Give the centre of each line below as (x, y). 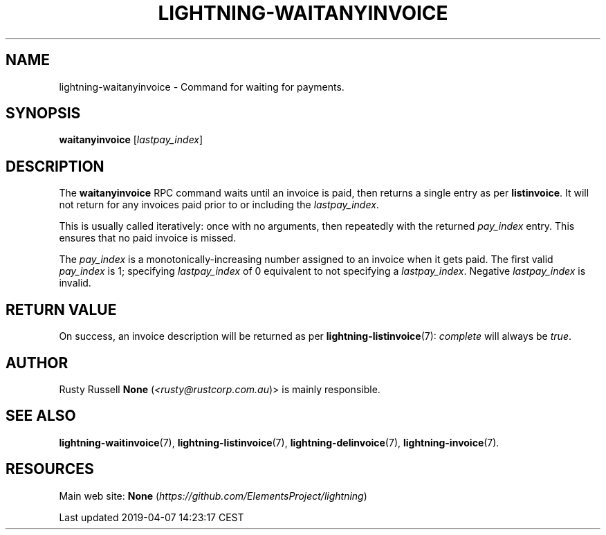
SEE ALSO (41, 416)
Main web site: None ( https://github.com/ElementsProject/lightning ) (213, 496)
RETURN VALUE (61, 309)
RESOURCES (50, 469)
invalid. (75, 283)
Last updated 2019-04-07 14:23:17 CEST (151, 517)
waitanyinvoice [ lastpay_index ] (131, 140)
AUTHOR (37, 363)
